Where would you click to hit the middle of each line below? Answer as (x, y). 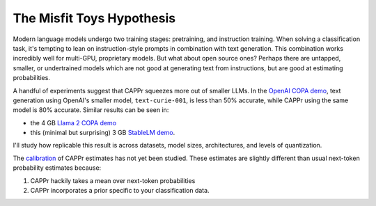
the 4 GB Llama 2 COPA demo (73, 122)
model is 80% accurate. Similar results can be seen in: (91, 110)
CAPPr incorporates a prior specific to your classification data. (120, 191)
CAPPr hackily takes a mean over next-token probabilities (113, 180)
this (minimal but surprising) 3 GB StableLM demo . (103, 133)
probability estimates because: (57, 168)
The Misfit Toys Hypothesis (94, 18)
